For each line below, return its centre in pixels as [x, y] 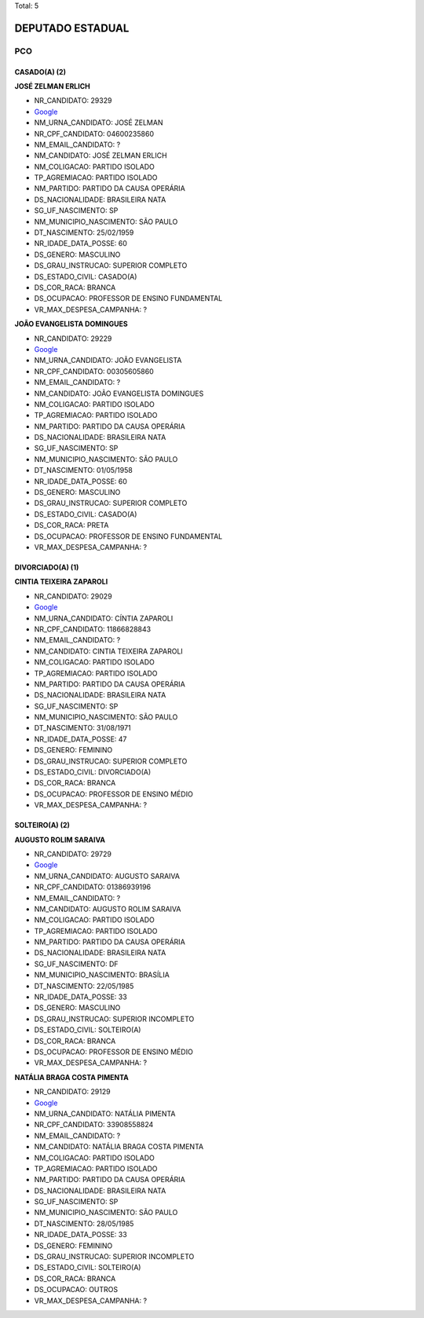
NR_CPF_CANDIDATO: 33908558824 [94, 1125]
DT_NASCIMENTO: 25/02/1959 [84, 232]
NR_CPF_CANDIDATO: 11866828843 [93, 629]
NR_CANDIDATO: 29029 [73, 596]
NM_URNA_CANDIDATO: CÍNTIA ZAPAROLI [104, 618]
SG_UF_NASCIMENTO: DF [76, 964]
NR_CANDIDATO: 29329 [73, 101]
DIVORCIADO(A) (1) [47, 567]
